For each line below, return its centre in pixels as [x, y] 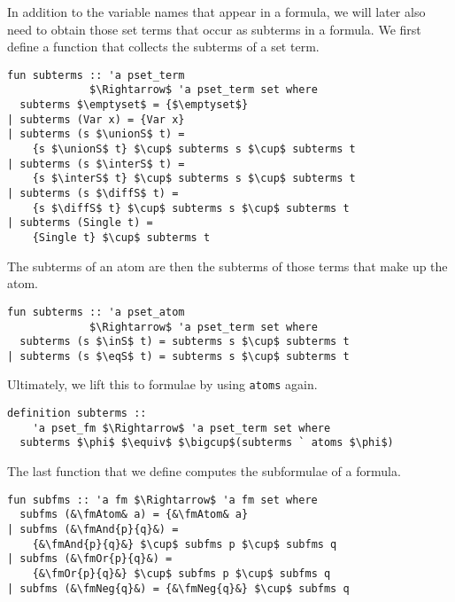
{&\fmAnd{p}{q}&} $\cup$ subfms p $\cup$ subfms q [185, 544]
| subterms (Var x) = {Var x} [96, 119]
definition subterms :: [77, 414]
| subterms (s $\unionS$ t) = [96, 134]
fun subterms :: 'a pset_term [96, 75]
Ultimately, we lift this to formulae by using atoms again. [162, 384]
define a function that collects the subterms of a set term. [163, 47]
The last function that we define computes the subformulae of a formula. [204, 471]
